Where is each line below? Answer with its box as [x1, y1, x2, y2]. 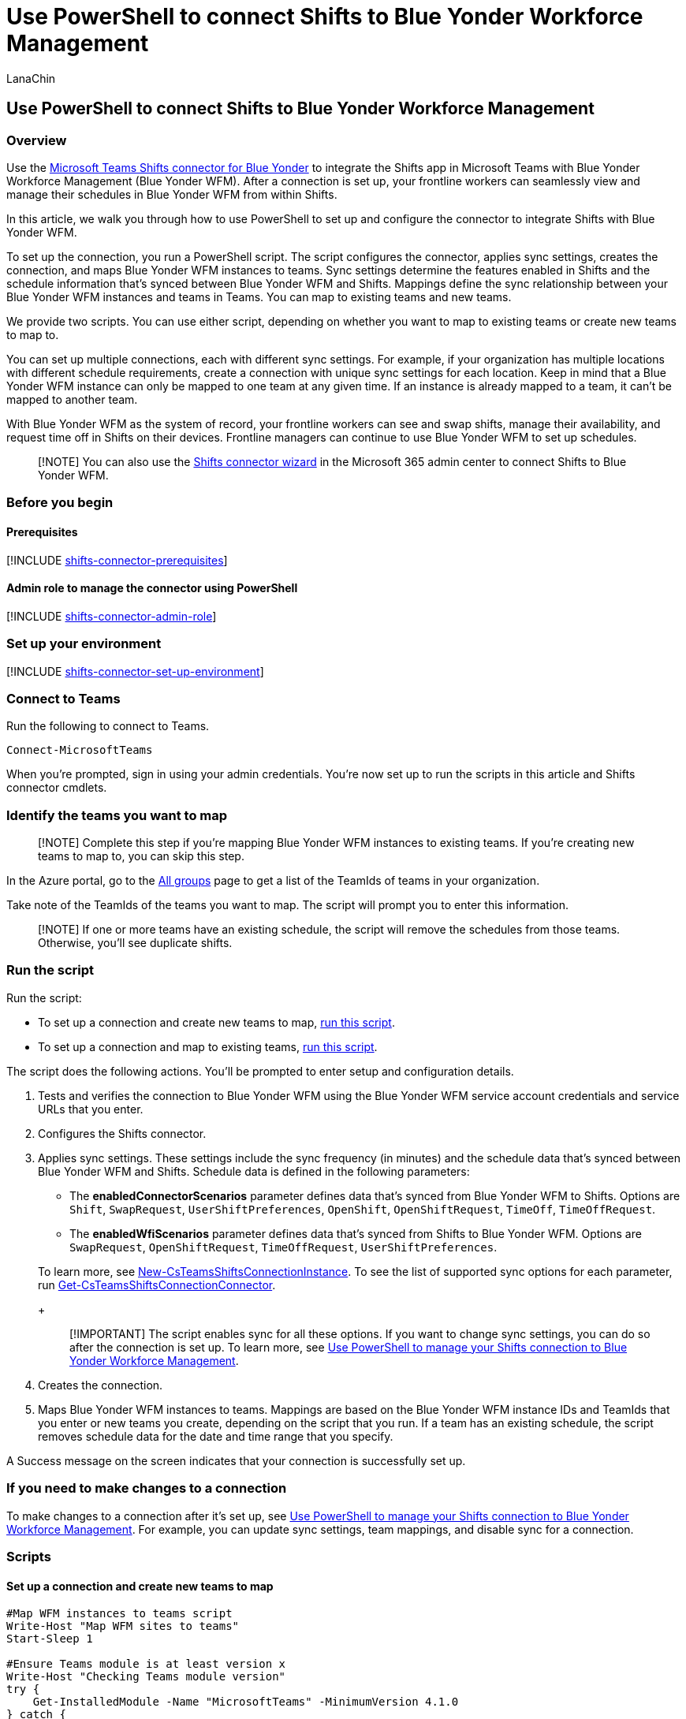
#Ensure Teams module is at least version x [6, 1657, 286, 1671]
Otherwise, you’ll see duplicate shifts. [38, 936, 233, 950]
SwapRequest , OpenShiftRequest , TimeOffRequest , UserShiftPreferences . [69, 1240, 498, 1254]
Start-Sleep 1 [6, 1632, 93, 1646]
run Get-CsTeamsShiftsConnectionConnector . [38, 1277, 276, 1292]
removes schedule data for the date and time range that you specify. [38, 1429, 393, 1443]
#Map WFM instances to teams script [6, 1607, 233, 1620]
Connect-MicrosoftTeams [6, 744, 153, 757]
